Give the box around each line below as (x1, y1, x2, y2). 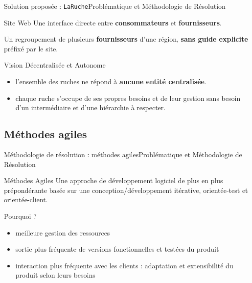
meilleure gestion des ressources (15, 227, 110, 237)
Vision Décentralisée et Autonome (4, 60, 106, 70)
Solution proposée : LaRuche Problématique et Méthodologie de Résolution (4, 1, 226, 11)
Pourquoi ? (4, 211, 37, 221)
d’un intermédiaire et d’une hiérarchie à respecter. (15, 102, 166, 113)
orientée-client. (4, 194, 48, 205)
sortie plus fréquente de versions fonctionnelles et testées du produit (15, 244, 219, 254)
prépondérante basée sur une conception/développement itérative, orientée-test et (4, 185, 248, 195)
